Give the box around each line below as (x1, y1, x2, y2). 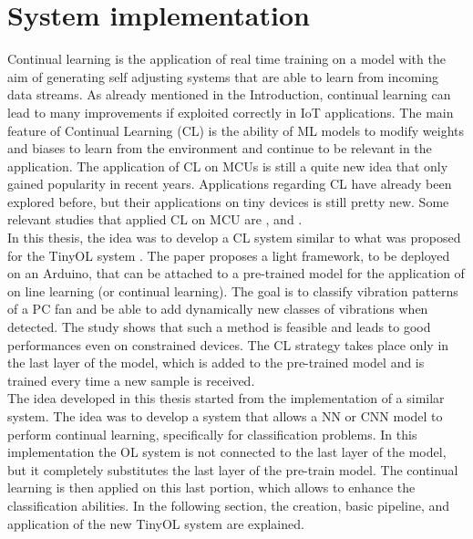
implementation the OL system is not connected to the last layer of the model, (7, 442, 447, 461)
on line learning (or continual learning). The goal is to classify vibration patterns (7, 281, 458, 300)
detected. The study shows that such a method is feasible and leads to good (7, 317, 431, 337)
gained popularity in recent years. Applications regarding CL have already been (7, 174, 452, 193)
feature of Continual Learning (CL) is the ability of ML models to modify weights (7, 120, 465, 140)
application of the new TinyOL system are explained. (7, 513, 304, 533)
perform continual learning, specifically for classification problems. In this (7, 424, 417, 443)
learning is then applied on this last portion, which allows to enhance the (7, 478, 416, 497)
